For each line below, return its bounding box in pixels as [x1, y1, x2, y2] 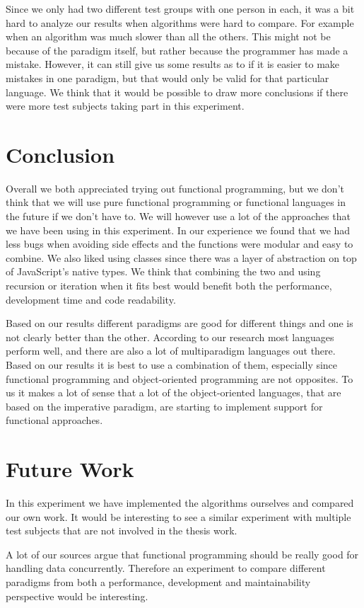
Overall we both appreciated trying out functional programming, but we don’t [6, 180, 344, 195]
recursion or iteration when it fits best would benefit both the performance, [6, 278, 332, 293]
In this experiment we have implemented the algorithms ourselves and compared [6, 495, 354, 510]
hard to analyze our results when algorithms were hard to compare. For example [6, 15, 354, 30]
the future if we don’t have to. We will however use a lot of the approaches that [6, 209, 351, 224]
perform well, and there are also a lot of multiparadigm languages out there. [6, 343, 336, 358]
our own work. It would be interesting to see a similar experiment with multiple [6, 509, 351, 524]
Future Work [6, 454, 134, 483]
